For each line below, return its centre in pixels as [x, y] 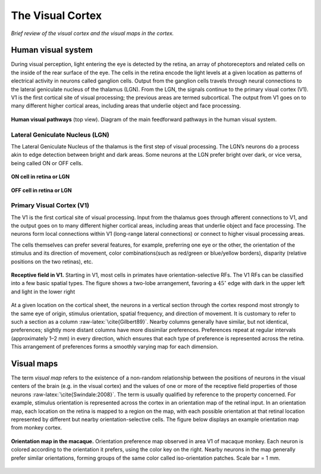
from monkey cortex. [37, 428]
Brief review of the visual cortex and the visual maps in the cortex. [92, 33]
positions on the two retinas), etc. [52, 261]
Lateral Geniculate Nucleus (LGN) [60, 135]
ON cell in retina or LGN [40, 177]
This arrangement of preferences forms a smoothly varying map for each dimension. [115, 347]
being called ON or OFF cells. [47, 163]
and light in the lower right [43, 292]
